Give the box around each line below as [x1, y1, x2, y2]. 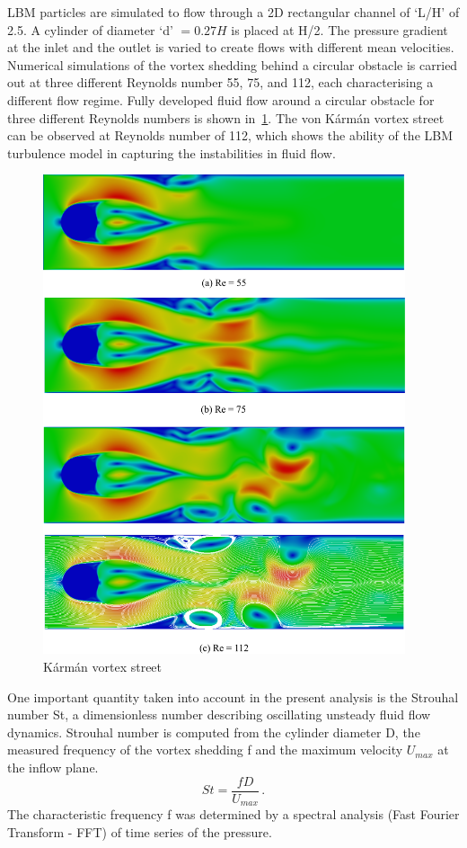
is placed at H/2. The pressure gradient [231, 20, 448, 39]
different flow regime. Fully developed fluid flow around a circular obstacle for [7, 90, 435, 109]
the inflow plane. [7, 757, 99, 776]
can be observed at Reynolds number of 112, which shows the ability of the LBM [7, 126, 454, 145]
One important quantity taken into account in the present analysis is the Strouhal [7, 687, 459, 706]
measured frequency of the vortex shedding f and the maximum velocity [7, 740, 403, 759]
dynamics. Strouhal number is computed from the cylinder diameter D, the [7, 722, 420, 741]
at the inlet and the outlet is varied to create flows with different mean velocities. [7, 38, 454, 57]
